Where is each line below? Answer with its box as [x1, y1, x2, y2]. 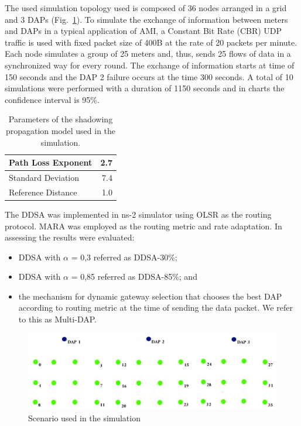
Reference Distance [9, 185, 77, 198]
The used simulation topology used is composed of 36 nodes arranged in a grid [5, 2, 287, 13]
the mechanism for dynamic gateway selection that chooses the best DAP [18, 290, 282, 302]
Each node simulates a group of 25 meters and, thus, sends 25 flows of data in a [5, 47, 291, 60]
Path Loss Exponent [9, 156, 93, 169]
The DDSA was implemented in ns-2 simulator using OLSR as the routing [5, 208, 272, 220]
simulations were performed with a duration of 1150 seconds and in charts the [5, 82, 285, 94]
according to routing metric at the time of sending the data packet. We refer [18, 301, 293, 314]
